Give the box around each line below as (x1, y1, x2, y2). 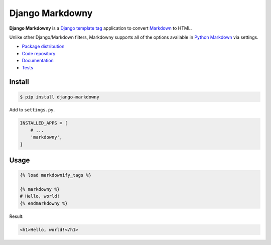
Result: (9, 213, 24, 219)
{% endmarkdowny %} (20, 200, 68, 206)
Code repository (22, 50, 56, 56)
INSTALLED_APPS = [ (20, 120, 68, 126)
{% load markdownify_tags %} (20, 172, 92, 178)
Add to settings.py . (9, 107, 55, 113)
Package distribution (22, 43, 65, 50)
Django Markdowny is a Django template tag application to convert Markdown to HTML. (9, 25, 192, 31)
